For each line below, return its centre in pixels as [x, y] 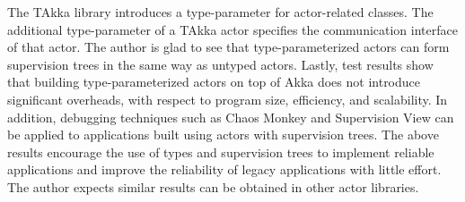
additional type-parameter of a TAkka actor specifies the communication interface [232, 29]
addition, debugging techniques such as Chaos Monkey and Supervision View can [231, 117]
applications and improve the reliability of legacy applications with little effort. [224, 169]
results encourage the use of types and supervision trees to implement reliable [221, 151]
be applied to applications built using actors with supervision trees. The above [223, 135]
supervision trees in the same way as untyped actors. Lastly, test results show [220, 64]
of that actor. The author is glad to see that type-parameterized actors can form [228, 47]
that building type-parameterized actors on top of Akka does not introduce [214, 82]
